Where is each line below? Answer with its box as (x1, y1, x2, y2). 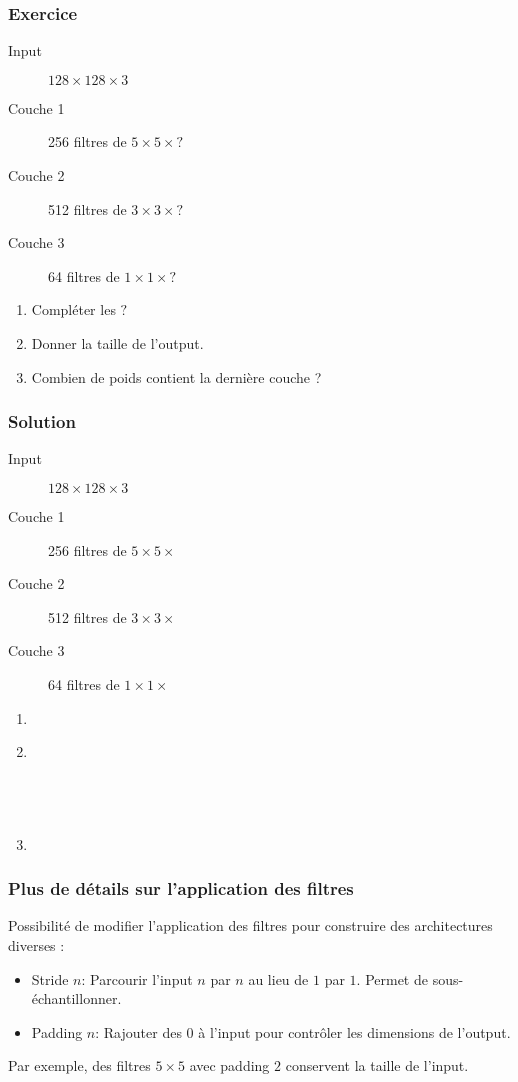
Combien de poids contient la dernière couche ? (31, 366, 322, 387)
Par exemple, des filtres (8, 1055, 151, 1076)
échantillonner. (31, 988, 122, 1009)
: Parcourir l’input (81, 968, 193, 989)
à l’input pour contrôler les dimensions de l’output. (198, 1021, 511, 1042)
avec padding (189, 1055, 270, 1076)
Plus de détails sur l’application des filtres (8, 876, 354, 901)
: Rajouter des (95, 1021, 182, 1042)
